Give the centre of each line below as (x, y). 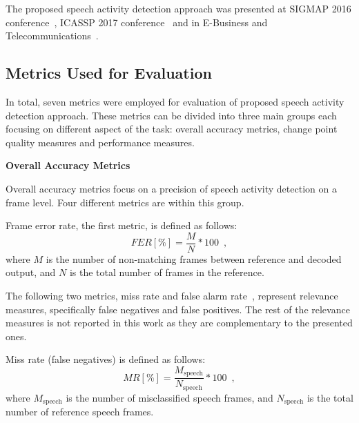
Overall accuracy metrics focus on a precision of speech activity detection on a (171, 188)
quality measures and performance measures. (100, 142)
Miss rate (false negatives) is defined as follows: (106, 359)
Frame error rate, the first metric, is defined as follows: (122, 225)
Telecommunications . (52, 36)
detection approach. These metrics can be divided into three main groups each (171, 115)
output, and (31, 272)
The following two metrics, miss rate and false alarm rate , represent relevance (172, 295)
